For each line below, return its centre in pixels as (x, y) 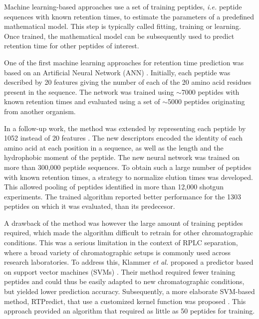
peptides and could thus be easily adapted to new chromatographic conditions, (124, 281)
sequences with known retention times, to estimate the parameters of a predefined (129, 16)
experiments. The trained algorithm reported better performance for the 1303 (123, 196)
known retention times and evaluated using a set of (82, 101)
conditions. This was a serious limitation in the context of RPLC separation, (121, 242)
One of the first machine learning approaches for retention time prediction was (124, 62)
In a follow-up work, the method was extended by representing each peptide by (125, 128)
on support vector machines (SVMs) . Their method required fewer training (120, 271)
